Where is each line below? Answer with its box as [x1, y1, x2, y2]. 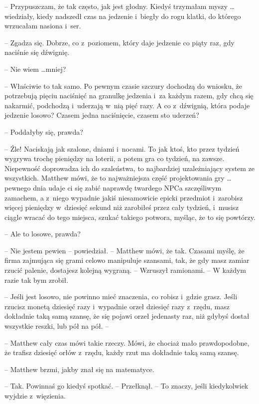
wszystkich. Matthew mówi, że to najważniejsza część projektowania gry [4, 173, 225, 183]
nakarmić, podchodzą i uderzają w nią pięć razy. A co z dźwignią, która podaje [4, 100, 250, 110]
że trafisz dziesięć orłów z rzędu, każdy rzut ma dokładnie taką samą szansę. [4, 347, 239, 358]
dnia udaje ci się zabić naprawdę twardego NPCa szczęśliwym [33, 182, 222, 193]
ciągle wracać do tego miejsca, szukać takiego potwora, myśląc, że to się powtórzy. [4, 211, 256, 222]
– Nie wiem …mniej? [4, 63, 66, 74]
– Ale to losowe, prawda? [4, 228, 81, 239]
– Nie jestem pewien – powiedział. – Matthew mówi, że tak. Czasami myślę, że [4, 245, 245, 255]
